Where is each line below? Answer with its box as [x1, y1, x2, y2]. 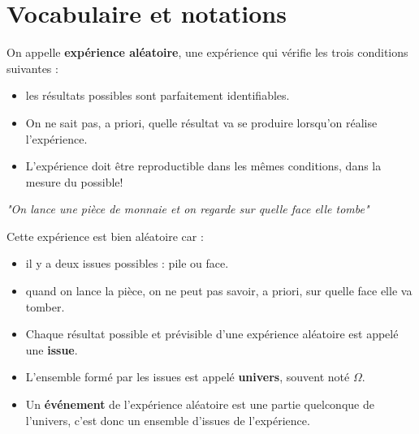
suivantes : [6, 59, 58, 76]
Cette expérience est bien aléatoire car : [6, 227, 204, 244]
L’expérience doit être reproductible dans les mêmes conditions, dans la [25, 157, 382, 174]
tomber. [25, 298, 65, 315]
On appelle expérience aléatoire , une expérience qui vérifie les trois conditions [6, 44, 408, 61]
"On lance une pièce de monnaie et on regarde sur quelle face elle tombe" [6, 200, 369, 217]
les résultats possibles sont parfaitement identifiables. [25, 87, 290, 104]
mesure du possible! [25, 173, 123, 190]
